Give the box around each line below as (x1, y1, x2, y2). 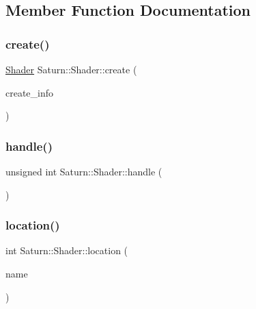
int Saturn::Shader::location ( (5, 243, 128, 258)
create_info (5, 85, 54, 99)
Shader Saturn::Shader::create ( (5, 62, 137, 76)
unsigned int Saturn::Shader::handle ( (5, 164, 162, 178)
